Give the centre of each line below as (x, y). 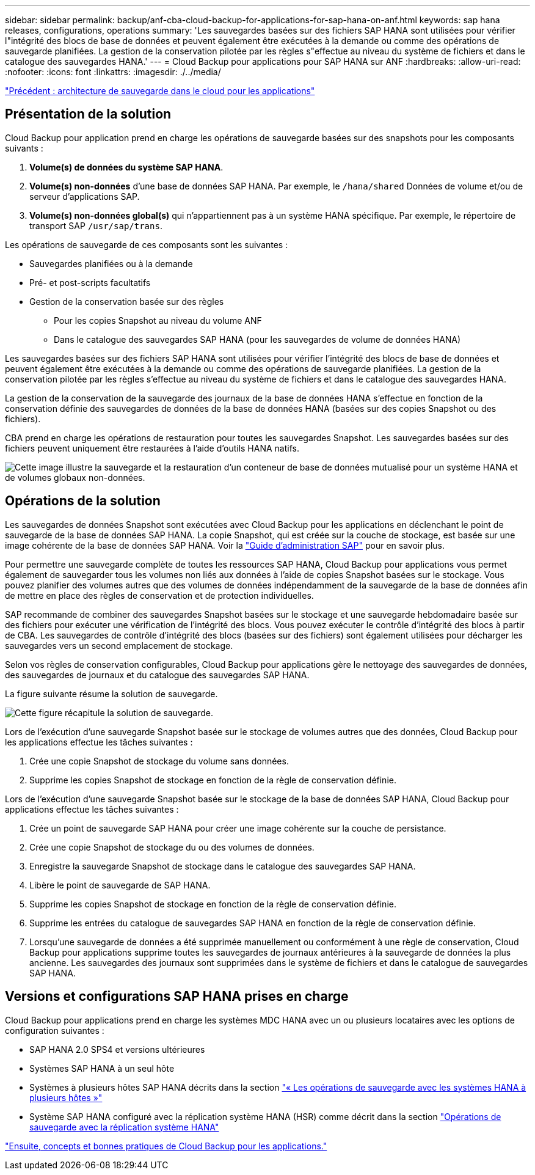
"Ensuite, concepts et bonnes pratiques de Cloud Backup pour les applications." (166, 1146)
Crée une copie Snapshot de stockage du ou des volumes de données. (172, 847)
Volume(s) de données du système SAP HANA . (126, 167)
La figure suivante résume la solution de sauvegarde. (111, 694)
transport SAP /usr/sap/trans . (96, 225)
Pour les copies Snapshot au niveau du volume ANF (158, 320)
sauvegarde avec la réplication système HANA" (124, 1127)
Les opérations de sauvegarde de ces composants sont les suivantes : (147, 244)
